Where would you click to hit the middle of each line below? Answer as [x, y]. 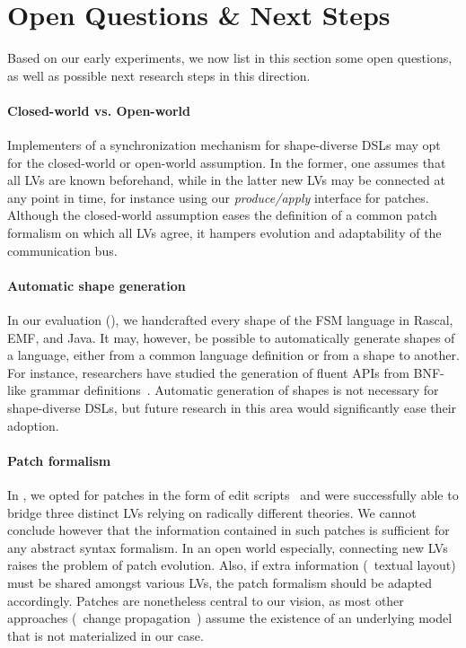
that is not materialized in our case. [106, 635]
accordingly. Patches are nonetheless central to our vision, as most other [206, 600]
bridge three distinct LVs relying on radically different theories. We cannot [212, 512]
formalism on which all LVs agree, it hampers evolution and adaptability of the [224, 233]
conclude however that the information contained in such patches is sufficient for [229, 530]
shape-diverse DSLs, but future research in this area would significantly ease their [232, 408]
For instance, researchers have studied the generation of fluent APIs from [208, 372]
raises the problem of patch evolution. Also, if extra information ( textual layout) [232, 565]
